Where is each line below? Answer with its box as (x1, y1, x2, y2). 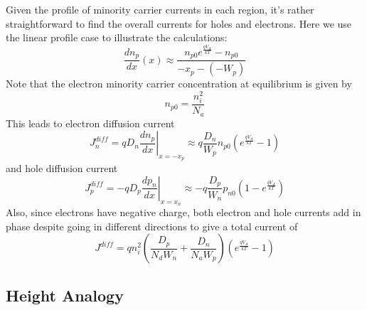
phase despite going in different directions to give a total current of (6, 218, 298, 233)
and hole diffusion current (6, 161, 118, 176)
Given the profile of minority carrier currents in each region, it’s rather (6, 2, 314, 16)
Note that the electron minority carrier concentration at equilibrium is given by (6, 76, 352, 91)
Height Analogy (6, 284, 124, 306)
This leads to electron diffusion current (6, 115, 175, 130)
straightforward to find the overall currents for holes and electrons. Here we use (6, 16, 352, 31)
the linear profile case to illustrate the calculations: (6, 30, 228, 45)
